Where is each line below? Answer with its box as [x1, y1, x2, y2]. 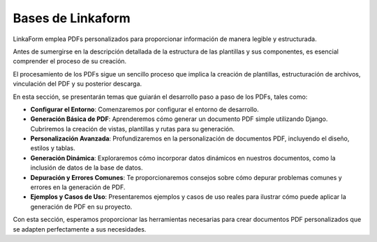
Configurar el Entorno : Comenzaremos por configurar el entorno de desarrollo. [30, 105, 260, 113]
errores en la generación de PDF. [30, 183, 126, 191]
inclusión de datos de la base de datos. [30, 163, 143, 172]
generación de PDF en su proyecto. [30, 202, 133, 211]
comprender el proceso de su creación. [13, 57, 127, 65]
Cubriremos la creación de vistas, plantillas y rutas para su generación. [30, 124, 235, 133]
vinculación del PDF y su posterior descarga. [13, 80, 142, 88]
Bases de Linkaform [13, 10, 131, 26]
